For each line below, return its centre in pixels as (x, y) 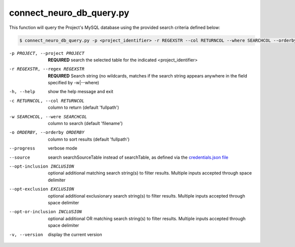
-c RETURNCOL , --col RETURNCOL (47, 101)
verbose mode (63, 148)
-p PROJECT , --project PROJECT (47, 53)
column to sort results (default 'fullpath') (89, 139)
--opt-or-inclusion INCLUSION (45, 212)
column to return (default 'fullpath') (84, 107)
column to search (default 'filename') (85, 123)
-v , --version (26, 235)
